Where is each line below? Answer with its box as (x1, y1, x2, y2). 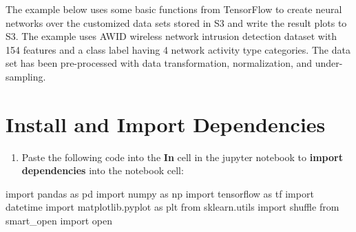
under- (315, 56, 343, 70)
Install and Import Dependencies (6, 109, 326, 138)
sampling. (6, 69, 46, 83)
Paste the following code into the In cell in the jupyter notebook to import (21, 149, 343, 164)
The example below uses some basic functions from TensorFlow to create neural (6, 2, 342, 16)
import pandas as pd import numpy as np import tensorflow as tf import (6, 186, 314, 200)
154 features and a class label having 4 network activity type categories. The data (6, 42, 350, 56)
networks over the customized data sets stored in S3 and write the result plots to (6, 15, 347, 30)
